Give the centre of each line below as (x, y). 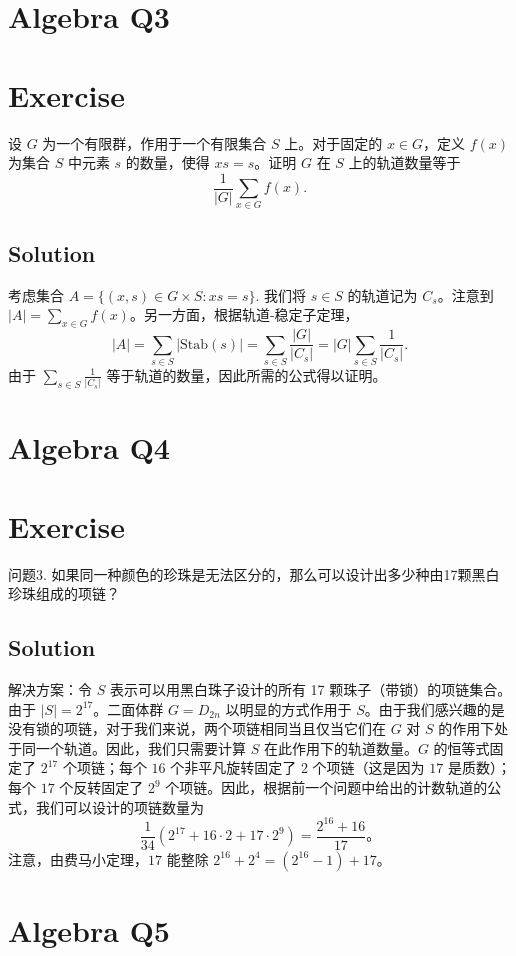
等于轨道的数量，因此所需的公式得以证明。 (246, 374)
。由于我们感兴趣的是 (434, 708)
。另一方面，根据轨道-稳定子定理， (244, 314)
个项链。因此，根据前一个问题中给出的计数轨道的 (326, 787)
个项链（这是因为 (368, 767)
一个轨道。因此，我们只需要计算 (140, 747)
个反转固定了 (101, 787)
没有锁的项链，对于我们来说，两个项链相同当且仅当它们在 (197, 728)
